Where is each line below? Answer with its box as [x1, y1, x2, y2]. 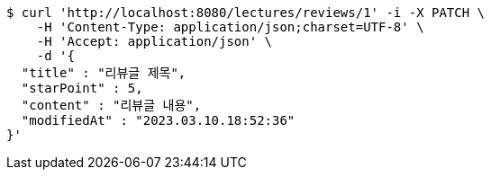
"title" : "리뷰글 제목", [21, 66, 186, 80]
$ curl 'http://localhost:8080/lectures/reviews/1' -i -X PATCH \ [6, 5, 486, 20]
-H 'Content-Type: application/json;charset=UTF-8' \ [36, 20, 424, 34]
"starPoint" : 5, [21, 81, 143, 95]
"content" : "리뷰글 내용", [21, 98, 202, 112]
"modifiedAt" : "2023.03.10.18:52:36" [21, 113, 296, 128]
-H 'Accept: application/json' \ [36, 34, 273, 49]
